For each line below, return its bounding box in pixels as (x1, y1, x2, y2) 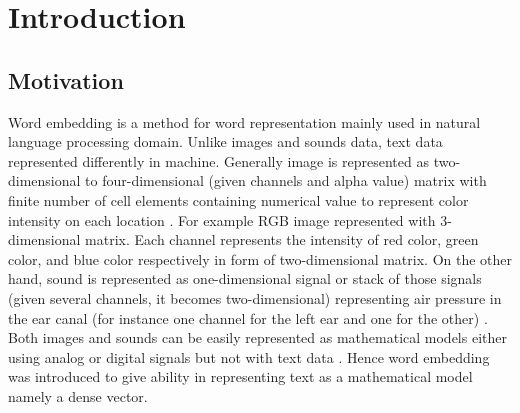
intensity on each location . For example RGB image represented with (8, 209, 436, 230)
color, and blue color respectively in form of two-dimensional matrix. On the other (8, 248, 513, 269)
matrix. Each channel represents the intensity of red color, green (85, 229, 479, 250)
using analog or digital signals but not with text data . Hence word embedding (8, 346, 490, 367)
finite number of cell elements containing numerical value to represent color (8, 189, 469, 210)
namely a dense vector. (8, 385, 148, 406)
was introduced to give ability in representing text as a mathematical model (8, 366, 473, 387)
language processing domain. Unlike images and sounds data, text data (8, 131, 443, 152)
